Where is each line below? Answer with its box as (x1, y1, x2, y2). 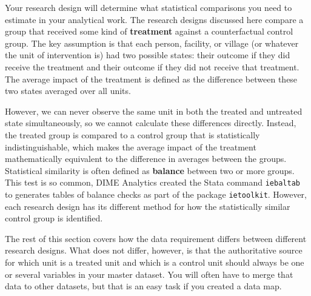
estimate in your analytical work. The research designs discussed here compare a (5, 13, 304, 25)
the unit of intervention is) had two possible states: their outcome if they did (5, 49, 290, 61)
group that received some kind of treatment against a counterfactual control (5, 25, 293, 38)
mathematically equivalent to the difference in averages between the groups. (5, 152, 287, 165)
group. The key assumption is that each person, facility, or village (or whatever (5, 36, 299, 49)
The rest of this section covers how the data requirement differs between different (5, 232, 307, 244)
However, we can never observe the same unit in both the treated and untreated (5, 104, 303, 117)
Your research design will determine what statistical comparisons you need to (5, 1, 292, 13)
